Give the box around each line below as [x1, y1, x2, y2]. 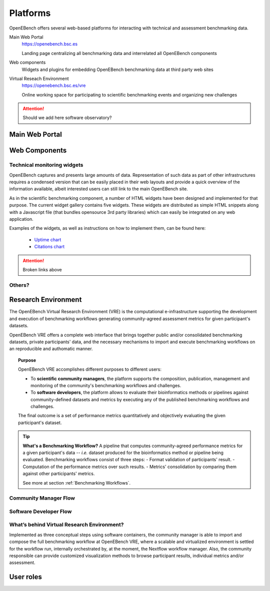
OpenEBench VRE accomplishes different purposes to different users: [18, 366, 162, 372]
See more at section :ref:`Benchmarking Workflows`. [22, 480, 131, 486]
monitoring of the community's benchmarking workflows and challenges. [30, 382, 181, 388]
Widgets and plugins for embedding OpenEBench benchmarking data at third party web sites [21, 66, 213, 72]
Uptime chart [34, 236, 61, 242]
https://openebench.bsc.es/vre [21, 82, 86, 88]
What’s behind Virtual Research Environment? [9, 521, 124, 528]
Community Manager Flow [9, 495, 75, 502]
